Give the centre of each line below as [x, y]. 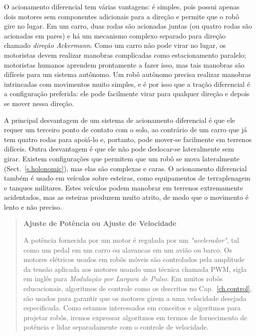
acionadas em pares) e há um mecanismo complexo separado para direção [115, 35]
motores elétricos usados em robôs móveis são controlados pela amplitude [134, 259]
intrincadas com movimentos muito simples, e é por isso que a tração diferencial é [127, 84]
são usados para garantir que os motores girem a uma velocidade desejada [135, 298]
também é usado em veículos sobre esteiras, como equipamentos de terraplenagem [127, 178]
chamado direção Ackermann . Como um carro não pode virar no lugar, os [115, 45]
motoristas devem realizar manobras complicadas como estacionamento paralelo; [125, 55]
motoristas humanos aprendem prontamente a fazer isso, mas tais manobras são [124, 64]
